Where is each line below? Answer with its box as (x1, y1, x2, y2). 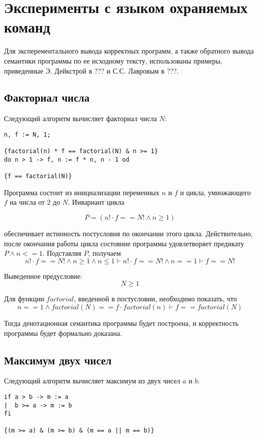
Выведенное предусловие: (4, 270, 82, 281)
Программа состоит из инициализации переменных (4, 187, 159, 197)
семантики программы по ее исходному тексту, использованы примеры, (4, 55, 222, 66)
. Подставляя (42, 248, 81, 258)
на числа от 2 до (9, 197, 60, 207)
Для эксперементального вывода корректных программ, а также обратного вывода (4, 46, 254, 56)
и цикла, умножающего (180, 187, 251, 197)
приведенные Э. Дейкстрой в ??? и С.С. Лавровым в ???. (4, 65, 179, 76)
